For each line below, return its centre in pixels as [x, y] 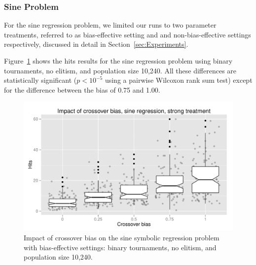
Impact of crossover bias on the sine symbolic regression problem [122, 238]
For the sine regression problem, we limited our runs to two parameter [110, 25]
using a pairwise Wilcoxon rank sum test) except [179, 80]
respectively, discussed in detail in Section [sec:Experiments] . [96, 44]
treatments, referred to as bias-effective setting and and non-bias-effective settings [128, 34]
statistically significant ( [40, 80]
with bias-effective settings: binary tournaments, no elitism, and [120, 247]
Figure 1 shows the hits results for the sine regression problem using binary [118, 61]
